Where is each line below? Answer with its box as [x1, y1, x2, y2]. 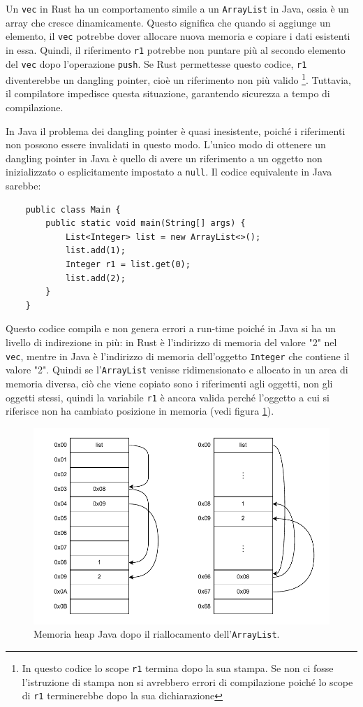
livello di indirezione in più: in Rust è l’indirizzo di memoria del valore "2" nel [6, 335, 337, 350]
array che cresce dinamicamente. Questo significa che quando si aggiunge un [6, 15, 331, 29]
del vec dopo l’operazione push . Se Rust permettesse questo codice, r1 [6, 56, 307, 71]
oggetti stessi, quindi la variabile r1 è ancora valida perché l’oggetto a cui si [6, 390, 329, 404]
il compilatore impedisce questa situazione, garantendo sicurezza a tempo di [6, 86, 330, 101]
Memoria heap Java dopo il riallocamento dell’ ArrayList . [34, 627, 280, 641]
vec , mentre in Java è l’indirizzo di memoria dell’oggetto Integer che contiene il [6, 348, 350, 363]
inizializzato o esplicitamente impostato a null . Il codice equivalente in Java [6, 164, 332, 179]
